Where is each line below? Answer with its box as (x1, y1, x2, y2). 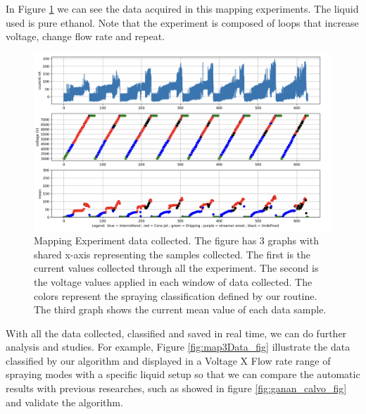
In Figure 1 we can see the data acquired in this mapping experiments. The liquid (6, 1, 359, 15)
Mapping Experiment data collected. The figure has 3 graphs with (34, 233, 319, 248)
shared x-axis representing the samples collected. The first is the (34, 246, 311, 261)
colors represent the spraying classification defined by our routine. (34, 288, 317, 303)
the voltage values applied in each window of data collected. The (34, 274, 313, 289)
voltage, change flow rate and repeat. (6, 29, 165, 44)
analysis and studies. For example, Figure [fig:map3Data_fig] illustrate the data (6, 339, 351, 354)
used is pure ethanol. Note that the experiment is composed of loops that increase (6, 15, 359, 30)
